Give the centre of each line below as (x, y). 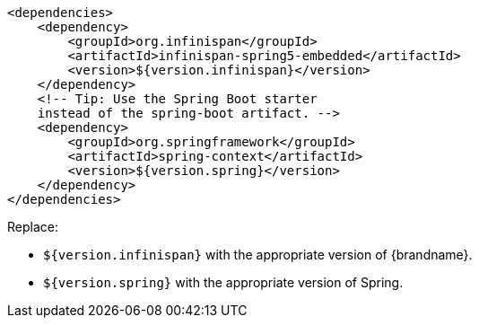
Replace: (33, 227)
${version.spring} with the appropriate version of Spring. (223, 282)
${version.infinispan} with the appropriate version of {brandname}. (258, 255)
